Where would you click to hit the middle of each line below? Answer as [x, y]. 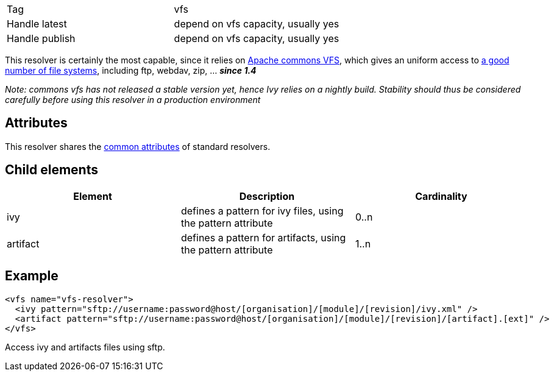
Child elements [51, 170]
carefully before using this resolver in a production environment [133, 100]
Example [32, 276]
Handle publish [41, 38]
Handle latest [37, 24]
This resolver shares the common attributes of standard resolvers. [138, 146]
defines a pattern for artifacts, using [263, 237]
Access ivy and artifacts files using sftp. [85, 347]
